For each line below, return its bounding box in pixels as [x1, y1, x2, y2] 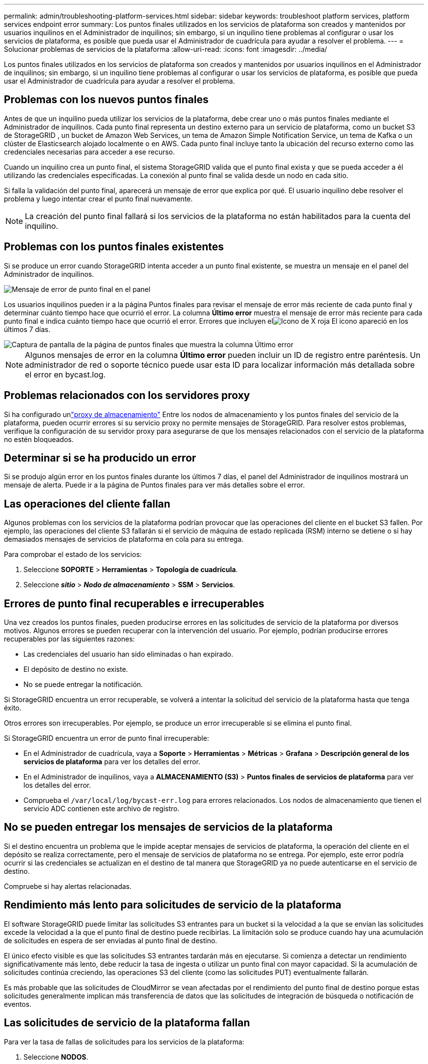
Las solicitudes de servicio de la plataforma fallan [4, 1017, 250, 1029]
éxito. [4, 704, 21, 712]
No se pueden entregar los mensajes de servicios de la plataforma [4, 821, 333, 834]
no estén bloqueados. [4, 435, 74, 443]
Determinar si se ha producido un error [4, 451, 196, 464]
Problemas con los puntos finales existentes [4, 241, 224, 253]
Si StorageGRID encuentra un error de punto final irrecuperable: [4, 734, 209, 743]
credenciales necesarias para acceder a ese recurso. [4, 147, 175, 156]
